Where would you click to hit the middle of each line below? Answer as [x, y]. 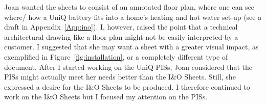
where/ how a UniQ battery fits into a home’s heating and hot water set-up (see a [133, 17]
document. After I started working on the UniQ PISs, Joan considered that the [128, 67]
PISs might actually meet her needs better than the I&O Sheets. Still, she [120, 77]
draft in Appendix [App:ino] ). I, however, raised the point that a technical [121, 27]
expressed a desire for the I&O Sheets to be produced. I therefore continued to [127, 86]
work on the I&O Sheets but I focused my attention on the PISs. [106, 97]
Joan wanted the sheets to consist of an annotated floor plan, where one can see [129, 7]
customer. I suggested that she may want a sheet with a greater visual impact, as [131, 47]
